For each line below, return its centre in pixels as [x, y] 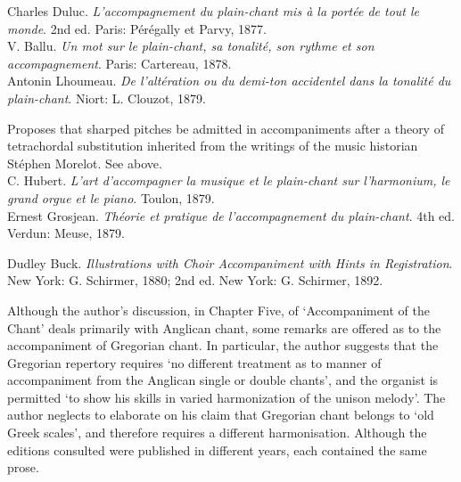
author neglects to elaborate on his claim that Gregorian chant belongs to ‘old [221, 415]
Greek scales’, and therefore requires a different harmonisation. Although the [217, 433]
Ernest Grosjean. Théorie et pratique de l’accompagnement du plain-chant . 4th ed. [231, 215]
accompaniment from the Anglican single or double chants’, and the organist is [223, 380]
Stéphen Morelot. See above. [85, 163]
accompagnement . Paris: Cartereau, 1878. [119, 63]
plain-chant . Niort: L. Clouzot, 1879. [107, 98]
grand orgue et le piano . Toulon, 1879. [111, 197]
